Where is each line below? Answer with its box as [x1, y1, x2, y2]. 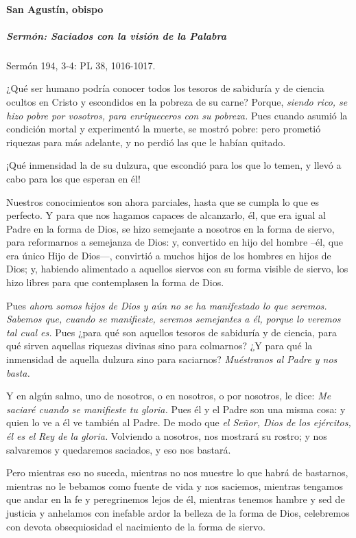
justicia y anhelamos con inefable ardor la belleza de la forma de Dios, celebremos [6, 505, 350, 519]
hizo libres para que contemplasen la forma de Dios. [6, 275, 224, 290]
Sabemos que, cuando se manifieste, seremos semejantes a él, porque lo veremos [6, 312, 341, 326]
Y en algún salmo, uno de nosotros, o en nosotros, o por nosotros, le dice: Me [6, 388, 331, 403]
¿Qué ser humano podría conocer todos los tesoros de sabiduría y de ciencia [6, 81, 324, 95]
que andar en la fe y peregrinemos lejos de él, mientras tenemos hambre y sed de [6, 492, 345, 506]
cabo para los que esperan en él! [6, 171, 141, 185]
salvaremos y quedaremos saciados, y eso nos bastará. [6, 442, 231, 456]
